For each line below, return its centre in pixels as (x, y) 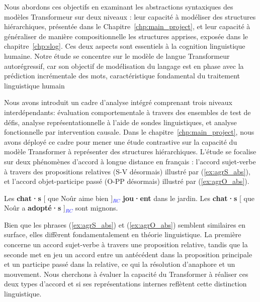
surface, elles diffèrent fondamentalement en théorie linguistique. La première (123, 234)
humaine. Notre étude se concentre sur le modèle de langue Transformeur (117, 56)
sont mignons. (97, 208)
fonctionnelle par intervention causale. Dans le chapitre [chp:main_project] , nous (129, 132)
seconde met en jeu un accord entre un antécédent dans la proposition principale (128, 254)
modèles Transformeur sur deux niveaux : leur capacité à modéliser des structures (130, 16)
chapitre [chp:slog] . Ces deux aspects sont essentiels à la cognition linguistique (125, 46)
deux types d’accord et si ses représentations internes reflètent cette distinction (125, 284)
